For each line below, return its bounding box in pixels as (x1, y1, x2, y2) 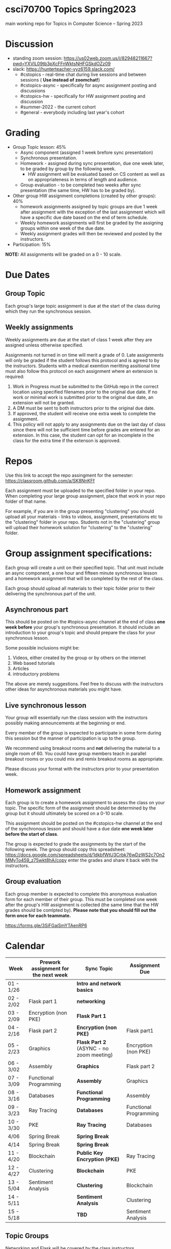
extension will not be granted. (12, 399, 75, 405)
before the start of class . (5, 831, 59, 837)
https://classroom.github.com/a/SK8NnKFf (5, 477, 95, 483)
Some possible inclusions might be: (5, 645, 80, 651)
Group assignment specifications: (5, 548, 153, 559)
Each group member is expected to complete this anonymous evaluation (5, 890, 157, 897)
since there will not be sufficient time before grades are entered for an (12, 426, 160, 432)
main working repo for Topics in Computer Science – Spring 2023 (5, 20, 143, 26)
